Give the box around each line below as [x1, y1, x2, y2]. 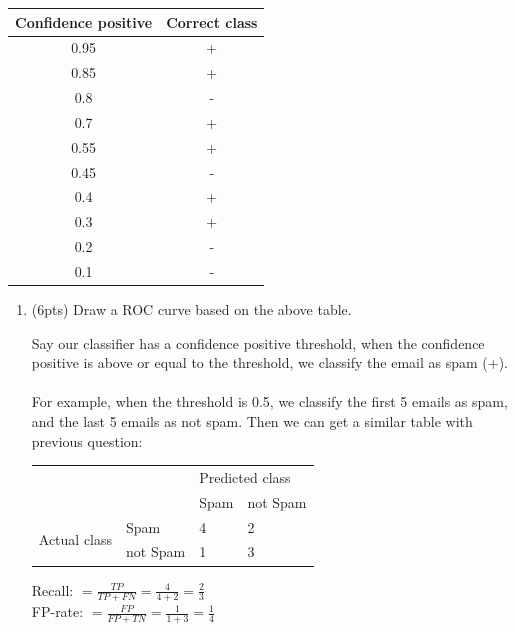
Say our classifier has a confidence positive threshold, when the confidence [31, 332, 485, 353]
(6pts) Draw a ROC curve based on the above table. [31, 299, 352, 320]
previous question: [31, 430, 143, 451]
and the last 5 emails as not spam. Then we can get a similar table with [31, 411, 473, 431]
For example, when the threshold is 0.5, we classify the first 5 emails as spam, [31, 391, 508, 412]
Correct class [166, 11, 258, 32]
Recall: [31, 579, 74, 600]
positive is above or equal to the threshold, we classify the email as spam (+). [31, 352, 508, 373]
